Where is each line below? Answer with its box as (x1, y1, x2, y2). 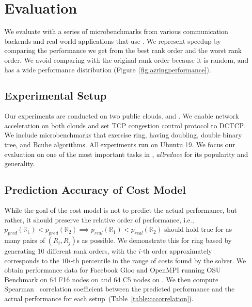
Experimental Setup (4, 88, 107, 103)
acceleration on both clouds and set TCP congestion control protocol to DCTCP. (4, 120, 245, 130)
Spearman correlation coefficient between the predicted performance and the (4, 284, 235, 294)
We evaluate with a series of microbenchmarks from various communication (4, 26, 228, 36)
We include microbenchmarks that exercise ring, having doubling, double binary (4, 130, 242, 140)
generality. (4, 158, 35, 169)
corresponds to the (4, 255, 60, 265)
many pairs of (4, 235, 45, 245)
